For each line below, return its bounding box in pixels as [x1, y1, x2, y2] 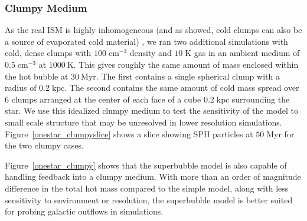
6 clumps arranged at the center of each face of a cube [5, 93, 201, 105]
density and [129, 47, 172, 59]
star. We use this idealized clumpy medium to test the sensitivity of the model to [5, 104, 299, 117]
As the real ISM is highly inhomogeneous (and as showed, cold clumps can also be [5, 24, 302, 36]
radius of [5, 81, 37, 94]
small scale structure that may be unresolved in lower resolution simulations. [5, 116, 282, 128]
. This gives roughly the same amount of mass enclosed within [73, 58, 299, 70]
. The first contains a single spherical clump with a [96, 70, 280, 82]
